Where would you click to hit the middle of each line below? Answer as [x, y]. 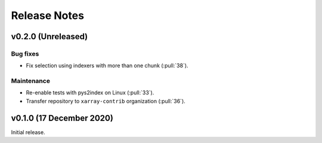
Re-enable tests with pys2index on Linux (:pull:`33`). [90, 93]
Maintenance [31, 81]
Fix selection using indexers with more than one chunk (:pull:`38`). [107, 66]
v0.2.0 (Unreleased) [49, 36]
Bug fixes [25, 53]
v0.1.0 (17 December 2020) [62, 118]
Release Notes [48, 15]
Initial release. [28, 132]
